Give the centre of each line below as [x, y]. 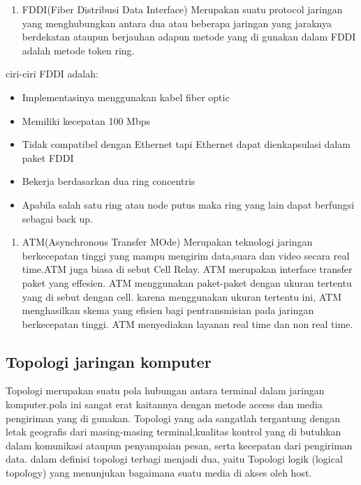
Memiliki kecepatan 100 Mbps [86, 120]
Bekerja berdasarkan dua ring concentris [109, 181]
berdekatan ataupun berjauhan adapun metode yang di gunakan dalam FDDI [189, 37]
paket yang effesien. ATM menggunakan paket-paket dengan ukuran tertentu [187, 282]
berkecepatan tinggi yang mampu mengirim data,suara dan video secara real [186, 255]
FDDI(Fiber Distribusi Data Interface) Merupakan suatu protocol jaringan [182, 9]
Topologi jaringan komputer [109, 361]
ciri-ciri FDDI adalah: [52, 74]
